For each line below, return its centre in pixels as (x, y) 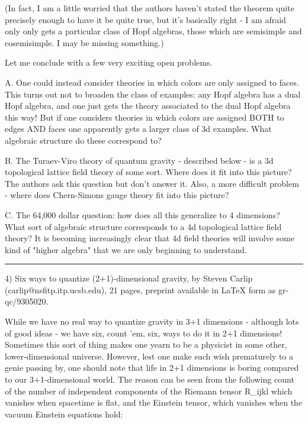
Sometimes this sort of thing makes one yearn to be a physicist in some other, (146, 344)
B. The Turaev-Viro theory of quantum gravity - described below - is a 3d (139, 160)
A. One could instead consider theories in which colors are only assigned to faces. (152, 82)
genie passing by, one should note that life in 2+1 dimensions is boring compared (152, 368)
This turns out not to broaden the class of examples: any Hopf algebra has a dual (153, 94)
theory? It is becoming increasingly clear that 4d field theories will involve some (150, 238)
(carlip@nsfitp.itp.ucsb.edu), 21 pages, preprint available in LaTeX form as (140, 289)
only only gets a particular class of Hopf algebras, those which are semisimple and (153, 31)
